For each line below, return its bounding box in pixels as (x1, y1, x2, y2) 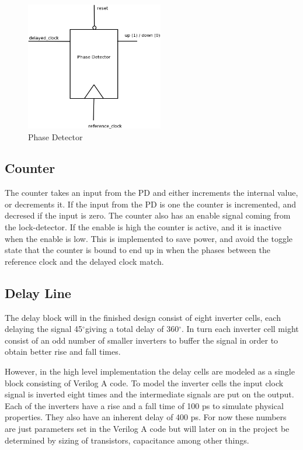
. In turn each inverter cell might (181, 323, 299, 335)
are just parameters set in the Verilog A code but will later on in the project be (5, 423, 290, 434)
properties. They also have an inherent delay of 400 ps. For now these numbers (5, 411, 287, 423)
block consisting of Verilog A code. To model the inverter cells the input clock (5, 376, 284, 389)
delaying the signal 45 (5, 323, 83, 335)
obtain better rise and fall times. (5, 345, 121, 358)
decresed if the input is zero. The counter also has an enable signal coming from (5, 209, 291, 221)
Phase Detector (28, 130, 83, 143)
